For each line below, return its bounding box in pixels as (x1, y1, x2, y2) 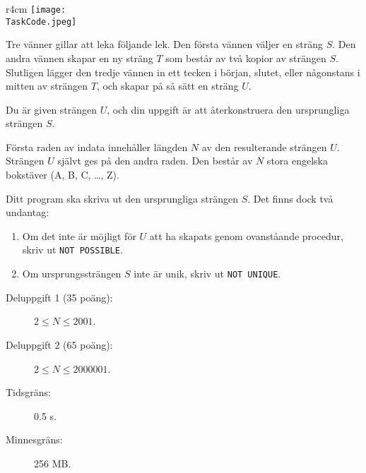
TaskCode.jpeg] (6, 16, 77, 27)
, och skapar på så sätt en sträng (96, 78, 239, 93)
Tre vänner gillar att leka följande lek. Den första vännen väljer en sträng (6, 37, 323, 52)
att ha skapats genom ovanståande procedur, (149, 228, 343, 243)
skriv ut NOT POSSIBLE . (22, 242, 123, 257)
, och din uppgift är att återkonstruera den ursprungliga (107, 102, 350, 116)
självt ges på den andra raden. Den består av (57, 153, 253, 168)
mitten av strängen (6, 78, 88, 93)
